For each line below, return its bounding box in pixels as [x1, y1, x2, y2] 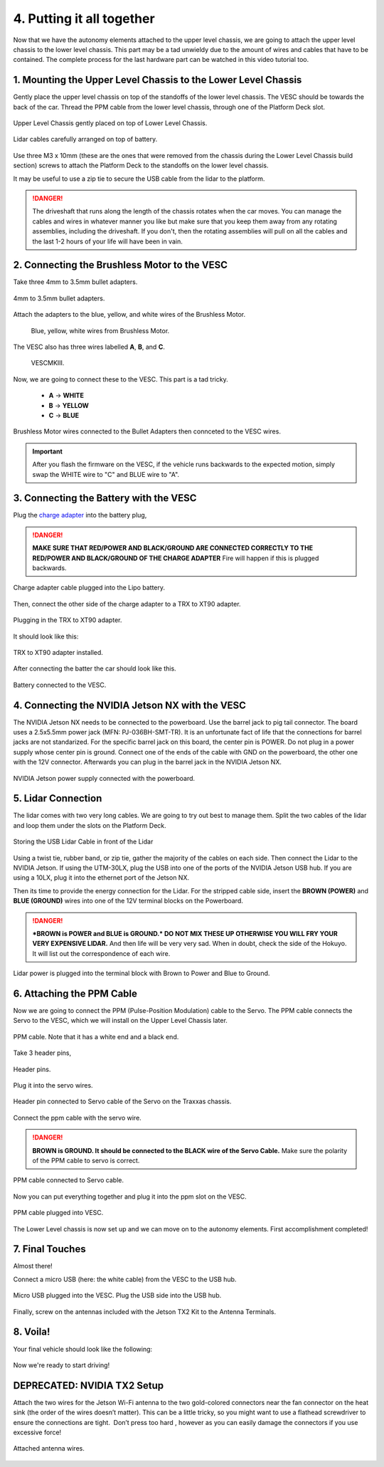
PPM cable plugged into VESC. [13, 1209, 104, 1217]
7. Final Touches [13, 1243, 86, 1256]
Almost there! [13, 1262, 53, 1271]
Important [32, 447, 63, 456]
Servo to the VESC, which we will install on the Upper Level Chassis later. [13, 1016, 228, 1025]
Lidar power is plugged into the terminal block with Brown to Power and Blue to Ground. [13, 969, 270, 978]
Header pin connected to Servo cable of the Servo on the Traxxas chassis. [13, 1097, 232, 1106]
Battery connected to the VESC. [13, 680, 107, 689]
